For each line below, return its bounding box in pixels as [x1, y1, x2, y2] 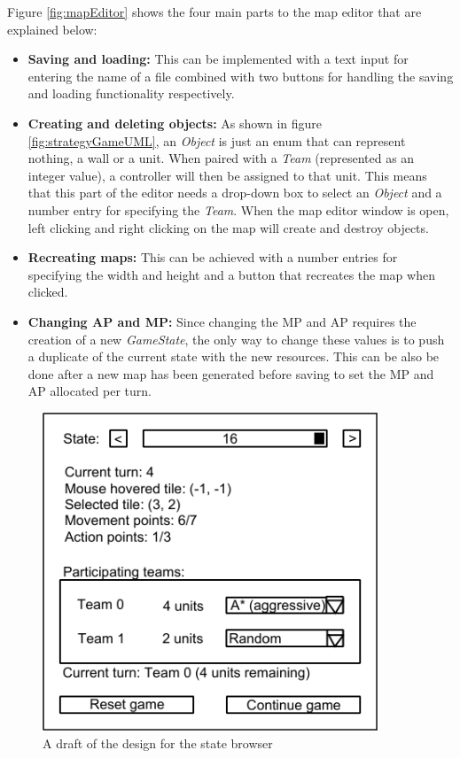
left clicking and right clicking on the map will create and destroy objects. [27, 218, 429, 236]
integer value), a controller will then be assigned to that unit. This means [27, 166, 427, 184]
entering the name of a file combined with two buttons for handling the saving [27, 66, 454, 85]
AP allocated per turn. [27, 382, 152, 400]
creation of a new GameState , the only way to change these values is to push [27, 329, 445, 348]
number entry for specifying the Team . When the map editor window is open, [27, 200, 449, 219]
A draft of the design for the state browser [43, 733, 273, 752]
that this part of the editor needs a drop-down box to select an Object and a [27, 183, 442, 202]
